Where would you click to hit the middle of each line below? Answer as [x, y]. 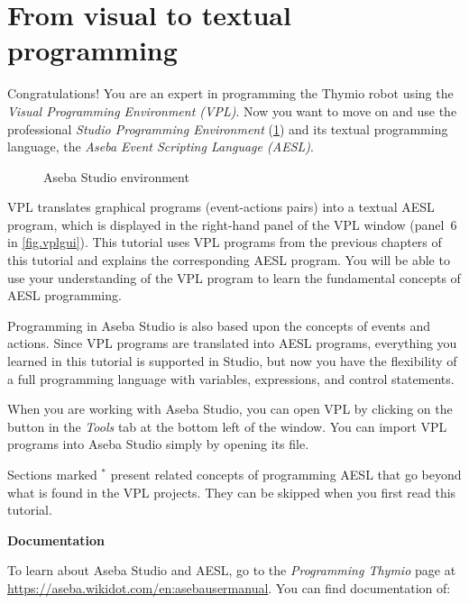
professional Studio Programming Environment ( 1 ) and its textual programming [228, 128]
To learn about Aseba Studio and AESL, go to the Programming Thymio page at [232, 570]
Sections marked [52, 474]
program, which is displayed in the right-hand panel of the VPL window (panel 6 [232, 224]
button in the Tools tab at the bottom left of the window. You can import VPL [227, 426]
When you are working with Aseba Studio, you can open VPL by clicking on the [230, 409]
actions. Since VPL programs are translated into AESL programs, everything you [232, 343]
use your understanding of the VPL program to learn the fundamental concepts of [234, 277]
